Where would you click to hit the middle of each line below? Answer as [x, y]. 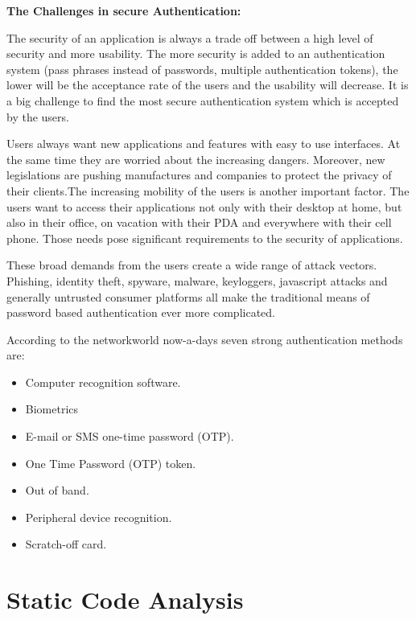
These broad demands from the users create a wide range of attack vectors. [192, 265]
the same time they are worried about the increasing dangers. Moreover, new [196, 159]
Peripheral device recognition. [99, 517]
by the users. [38, 116]
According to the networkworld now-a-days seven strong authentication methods [205, 339]
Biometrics [52, 409]
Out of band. [57, 490]
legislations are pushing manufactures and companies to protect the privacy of [199, 175]
